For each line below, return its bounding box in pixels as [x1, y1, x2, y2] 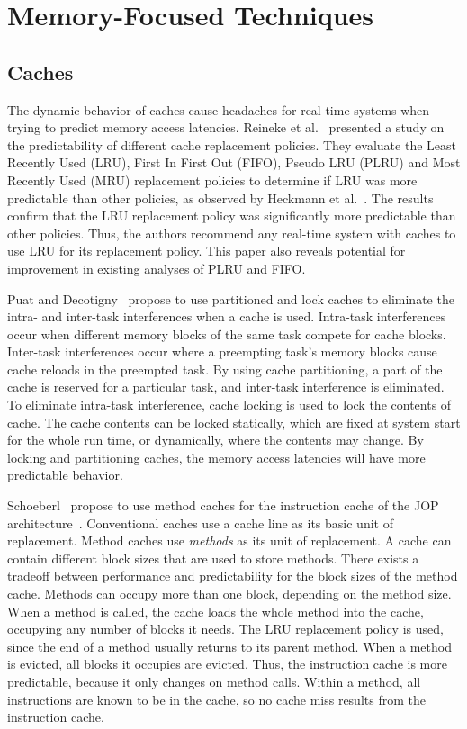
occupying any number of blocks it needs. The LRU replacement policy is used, [7, 619, 444, 638]
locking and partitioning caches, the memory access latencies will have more [7, 447, 426, 466]
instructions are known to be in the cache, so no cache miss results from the [7, 689, 426, 708]
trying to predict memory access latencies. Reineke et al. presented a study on [7, 118, 445, 137]
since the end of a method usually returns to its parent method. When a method [7, 636, 452, 655]
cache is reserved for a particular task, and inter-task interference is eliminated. [7, 377, 445, 396]
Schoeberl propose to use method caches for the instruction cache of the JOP [7, 496, 439, 515]
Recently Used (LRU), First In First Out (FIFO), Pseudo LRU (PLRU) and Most [7, 153, 461, 172]
